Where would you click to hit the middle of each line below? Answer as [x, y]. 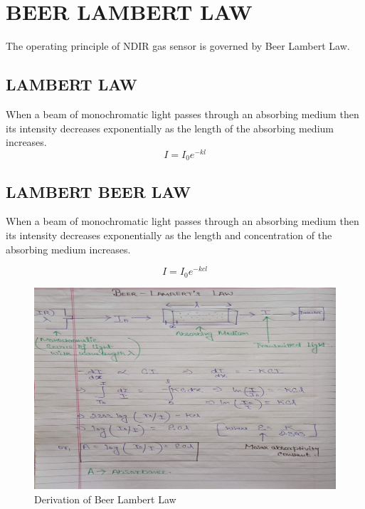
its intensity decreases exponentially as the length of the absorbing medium [170, 128]
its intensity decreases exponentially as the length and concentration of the [169, 235]
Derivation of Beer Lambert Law [105, 499]
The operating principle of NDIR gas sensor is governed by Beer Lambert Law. [178, 46]
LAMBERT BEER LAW [98, 191]
